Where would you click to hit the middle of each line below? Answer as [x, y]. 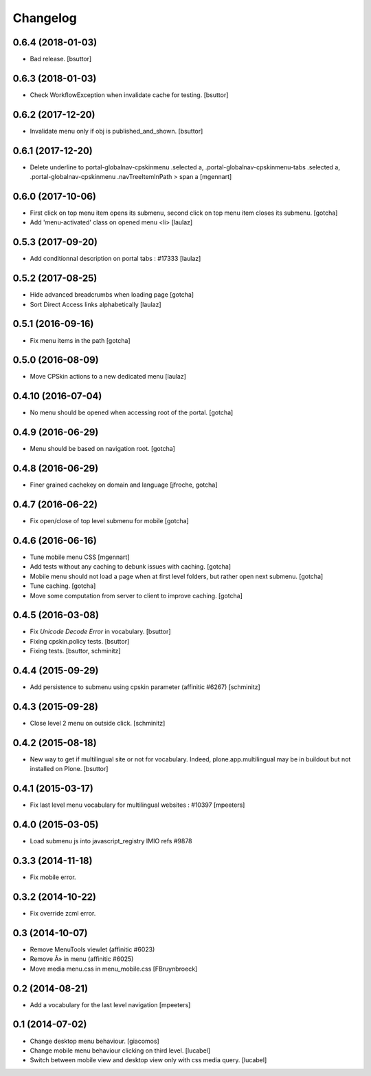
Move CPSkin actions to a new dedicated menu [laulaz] [108, 377]
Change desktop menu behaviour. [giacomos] [94, 1041]
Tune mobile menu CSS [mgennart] [80, 557]
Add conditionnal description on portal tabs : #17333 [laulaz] [115, 259]
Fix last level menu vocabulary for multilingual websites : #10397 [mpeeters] [137, 805]
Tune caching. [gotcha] [63, 586]
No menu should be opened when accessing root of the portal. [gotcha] [132, 412]
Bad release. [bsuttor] [61, 59]
